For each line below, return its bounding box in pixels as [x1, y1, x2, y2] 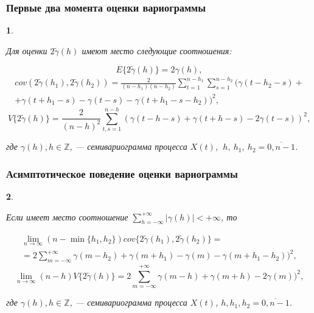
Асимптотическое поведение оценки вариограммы [6, 166, 238, 181]
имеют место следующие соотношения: [82, 44, 232, 57]
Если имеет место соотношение [6, 210, 128, 223]
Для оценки [6, 44, 47, 57]
